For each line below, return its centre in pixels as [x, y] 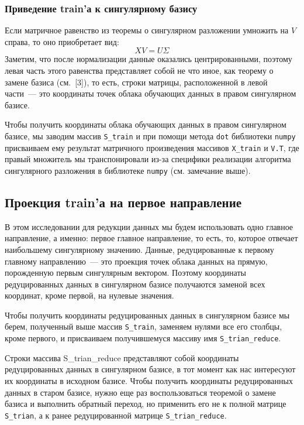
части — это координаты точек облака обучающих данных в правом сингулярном [151, 93]
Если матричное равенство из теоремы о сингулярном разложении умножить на [147, 30]
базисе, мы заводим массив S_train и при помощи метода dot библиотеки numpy [150, 136]
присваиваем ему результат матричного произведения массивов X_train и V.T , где [152, 147]
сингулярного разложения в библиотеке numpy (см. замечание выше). [128, 170]
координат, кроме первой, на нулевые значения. [89, 295]
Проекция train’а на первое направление [123, 202]
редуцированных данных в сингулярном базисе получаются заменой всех [135, 284]
